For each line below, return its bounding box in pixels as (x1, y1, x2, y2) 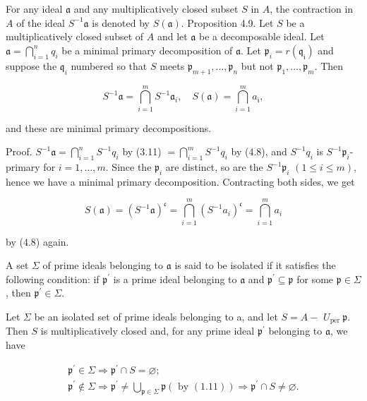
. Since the (105, 160, 152, 174)
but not (241, 58, 274, 73)
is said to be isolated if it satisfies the (174, 258, 336, 273)
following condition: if (6, 271, 100, 286)
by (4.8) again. (6, 234, 69, 249)
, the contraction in (270, 1, 354, 16)
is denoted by (92, 15, 150, 30)
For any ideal (6, 1, 63, 16)
